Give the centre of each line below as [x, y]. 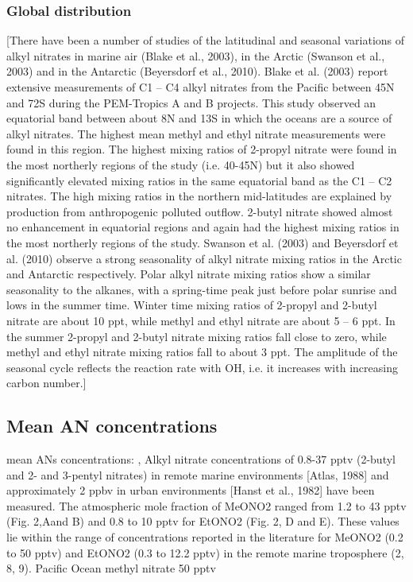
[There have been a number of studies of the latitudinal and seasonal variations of [206, 40]
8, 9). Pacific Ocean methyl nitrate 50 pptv [111, 568]
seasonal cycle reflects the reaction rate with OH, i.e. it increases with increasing [202, 367]
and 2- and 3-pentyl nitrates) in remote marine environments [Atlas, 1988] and [198, 474]
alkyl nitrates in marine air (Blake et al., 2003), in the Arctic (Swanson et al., [196, 55]
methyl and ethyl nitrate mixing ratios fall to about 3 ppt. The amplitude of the [202, 352]
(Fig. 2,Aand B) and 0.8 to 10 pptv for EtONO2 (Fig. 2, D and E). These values [203, 521]
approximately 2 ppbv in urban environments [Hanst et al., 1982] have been [191, 490]
